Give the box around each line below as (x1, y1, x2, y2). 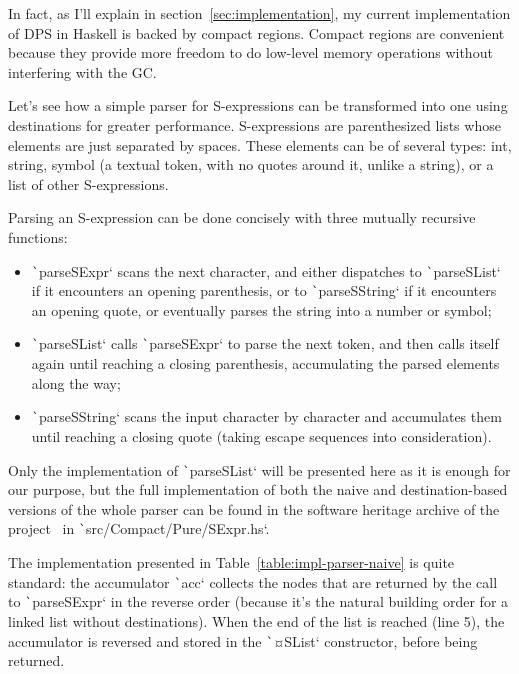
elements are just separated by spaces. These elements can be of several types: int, (8, 134, 512, 155)
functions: (8, 226, 68, 247)
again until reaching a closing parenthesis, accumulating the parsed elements (31, 353, 500, 374)
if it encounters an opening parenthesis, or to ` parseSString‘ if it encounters (31, 280, 497, 301)
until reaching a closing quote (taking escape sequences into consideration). (31, 425, 492, 446)
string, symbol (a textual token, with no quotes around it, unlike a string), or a (8, 154, 494, 175)
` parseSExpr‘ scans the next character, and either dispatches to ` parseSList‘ (31, 260, 501, 281)
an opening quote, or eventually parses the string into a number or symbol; (31, 299, 492, 320)
